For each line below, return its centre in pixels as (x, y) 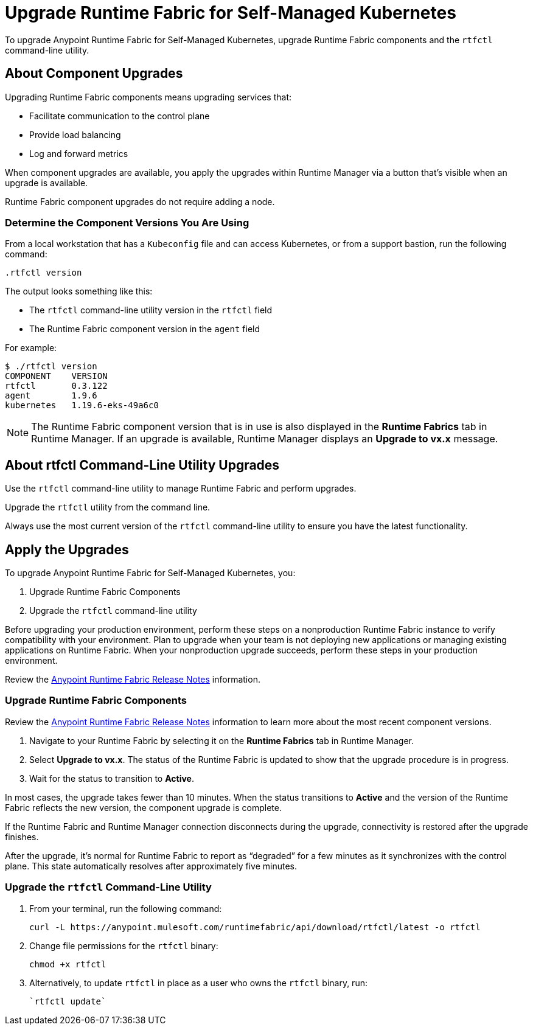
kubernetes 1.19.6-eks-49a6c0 (82, 405)
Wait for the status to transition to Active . (112, 778)
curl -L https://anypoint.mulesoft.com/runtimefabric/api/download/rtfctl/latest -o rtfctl (255, 927)
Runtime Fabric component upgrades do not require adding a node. (140, 201)
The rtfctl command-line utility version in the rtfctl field (151, 310)
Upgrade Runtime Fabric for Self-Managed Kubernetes (231, 13)
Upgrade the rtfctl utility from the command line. (108, 507)
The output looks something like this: (79, 291)
